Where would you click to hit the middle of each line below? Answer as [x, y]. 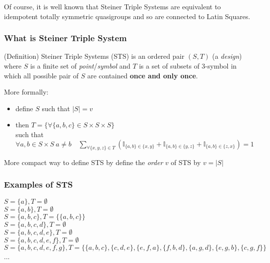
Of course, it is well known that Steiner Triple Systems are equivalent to [112, 6]
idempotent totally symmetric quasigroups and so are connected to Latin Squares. [127, 16]
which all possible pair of [41, 75]
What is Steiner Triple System [65, 38]
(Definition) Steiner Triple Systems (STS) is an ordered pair [94, 56]
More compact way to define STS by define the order [84, 162]
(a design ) [227, 56]
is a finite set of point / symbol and [80, 66]
